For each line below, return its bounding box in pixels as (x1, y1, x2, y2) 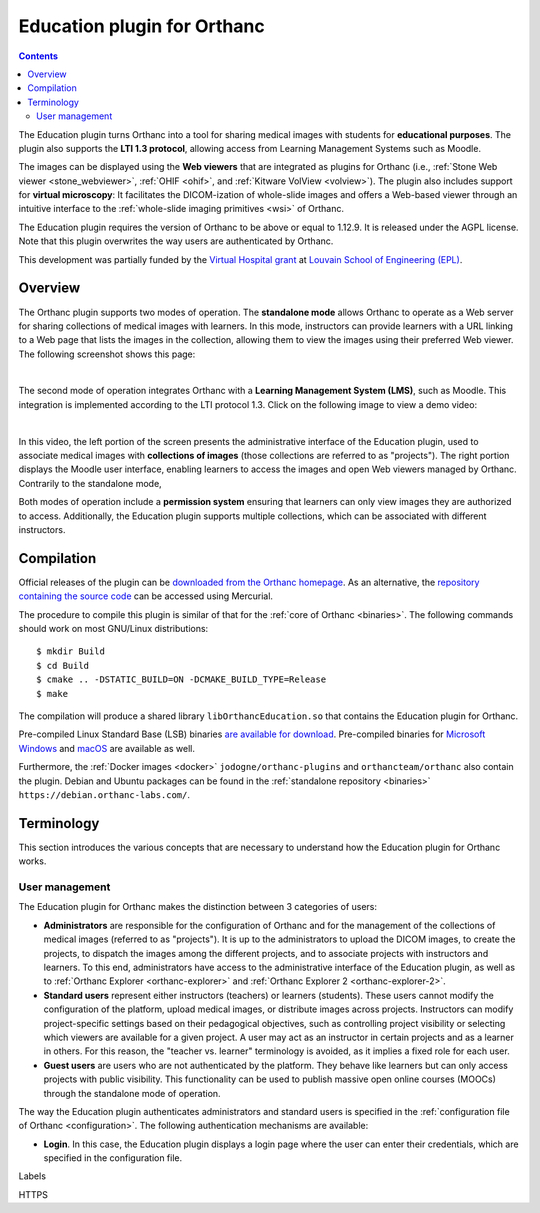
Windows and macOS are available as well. (18, 742, 195, 754)
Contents (18, 50, 59, 62)
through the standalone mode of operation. (43, 1087, 221, 1099)
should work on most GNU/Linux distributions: (18, 623, 209, 635)
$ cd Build (36, 660, 90, 671)
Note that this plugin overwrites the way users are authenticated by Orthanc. (18, 235, 334, 247)
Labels (18, 1170, 47, 1182)
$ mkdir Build (36, 646, 105, 657)
